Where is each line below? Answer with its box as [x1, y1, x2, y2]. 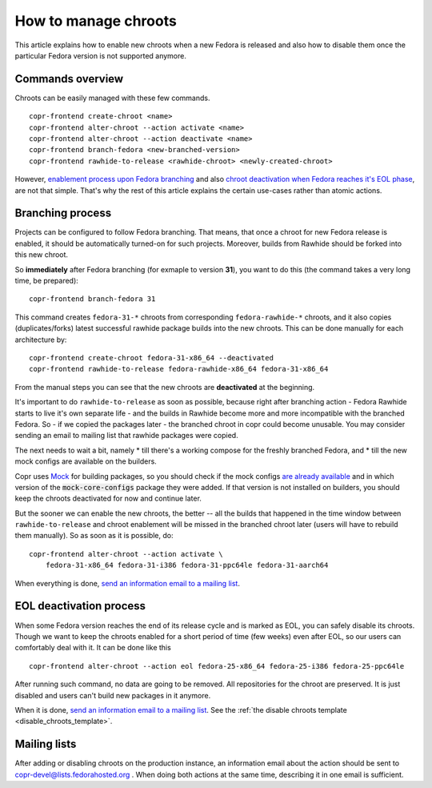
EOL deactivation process [14, 599, 146, 613]
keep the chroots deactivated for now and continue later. [14, 493, 202, 504]
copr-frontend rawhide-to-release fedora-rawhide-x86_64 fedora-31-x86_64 [29, 364, 329, 374]
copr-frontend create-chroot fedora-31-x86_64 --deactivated [29, 353, 274, 362]
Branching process [14, 207, 112, 220]
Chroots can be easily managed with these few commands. [14, 93, 210, 103]
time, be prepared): [14, 276, 79, 286]
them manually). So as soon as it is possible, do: [14, 531, 174, 541]
